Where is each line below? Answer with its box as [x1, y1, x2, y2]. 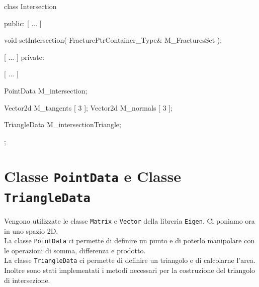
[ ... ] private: [4, 51, 44, 62]
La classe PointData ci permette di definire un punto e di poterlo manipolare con [4, 235, 255, 246]
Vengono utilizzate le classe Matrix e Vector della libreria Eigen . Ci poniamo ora [4, 215, 255, 226]
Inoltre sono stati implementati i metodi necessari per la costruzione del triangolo [4, 265, 255, 275]
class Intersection [4, 1, 57, 11]
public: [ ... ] [4, 18, 42, 28]
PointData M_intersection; [4, 85, 88, 95]
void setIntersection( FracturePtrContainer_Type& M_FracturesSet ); [4, 35, 222, 45]
